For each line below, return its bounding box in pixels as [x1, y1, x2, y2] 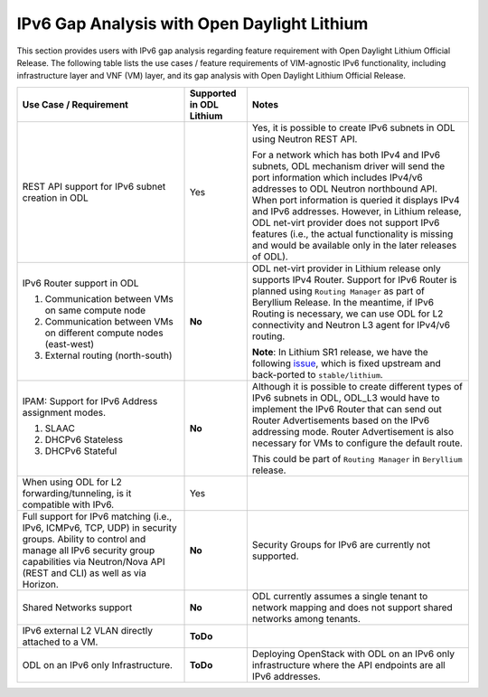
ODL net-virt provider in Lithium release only [251, 262, 442, 275]
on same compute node [44, 304, 146, 316]
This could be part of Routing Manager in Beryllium [251, 452, 463, 465]
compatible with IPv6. [22, 498, 115, 511]
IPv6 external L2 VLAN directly [22, 624, 154, 636]
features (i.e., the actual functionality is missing [251, 227, 454, 240]
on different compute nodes [44, 326, 164, 339]
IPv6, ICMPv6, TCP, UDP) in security [22, 521, 177, 533]
